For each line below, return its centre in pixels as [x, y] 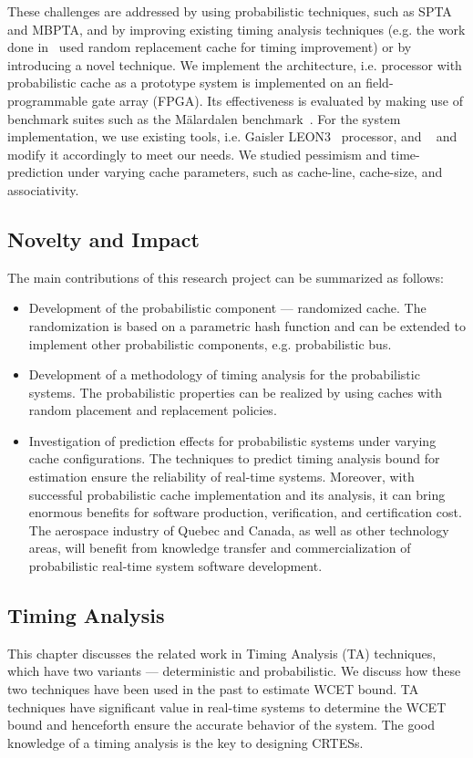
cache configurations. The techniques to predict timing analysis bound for [234, 458]
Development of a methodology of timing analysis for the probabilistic [224, 374]
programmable [47, 100]
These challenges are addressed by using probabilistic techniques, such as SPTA [230, 11]
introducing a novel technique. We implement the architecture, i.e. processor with [235, 64]
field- [380, 83]
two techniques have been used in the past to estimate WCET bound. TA [213, 689]
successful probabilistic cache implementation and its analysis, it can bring [237, 494]
